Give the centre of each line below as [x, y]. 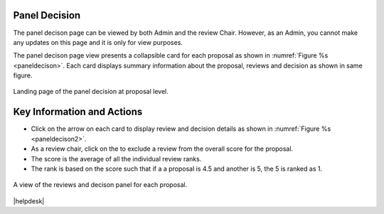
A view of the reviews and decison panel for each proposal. [100, 185]
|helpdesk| [29, 201]
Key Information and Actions [78, 112]
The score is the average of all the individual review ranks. [116, 159]
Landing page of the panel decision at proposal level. [91, 92]
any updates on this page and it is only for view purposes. [98, 42]
